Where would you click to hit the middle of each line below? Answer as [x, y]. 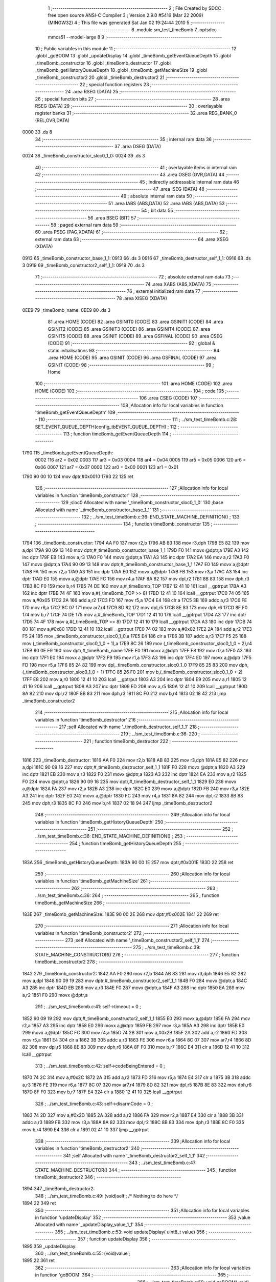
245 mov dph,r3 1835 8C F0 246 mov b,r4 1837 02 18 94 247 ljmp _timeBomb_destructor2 [117, 803]
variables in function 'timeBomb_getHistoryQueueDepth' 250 [99, 822]
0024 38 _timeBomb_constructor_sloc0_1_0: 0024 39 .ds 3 [84, 156]
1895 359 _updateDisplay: [49, 1246]
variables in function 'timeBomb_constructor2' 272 [88, 933]
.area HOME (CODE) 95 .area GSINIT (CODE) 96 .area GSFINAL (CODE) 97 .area [132, 358]
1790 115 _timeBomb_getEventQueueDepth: [68, 453]
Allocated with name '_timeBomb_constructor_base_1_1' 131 [97, 510]
